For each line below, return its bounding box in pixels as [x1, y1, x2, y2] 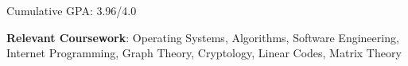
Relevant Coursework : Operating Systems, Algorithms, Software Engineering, [6, 29, 399, 45]
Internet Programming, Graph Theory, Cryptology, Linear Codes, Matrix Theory [6, 45, 402, 61]
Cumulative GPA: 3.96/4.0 [6, 2, 137, 18]
